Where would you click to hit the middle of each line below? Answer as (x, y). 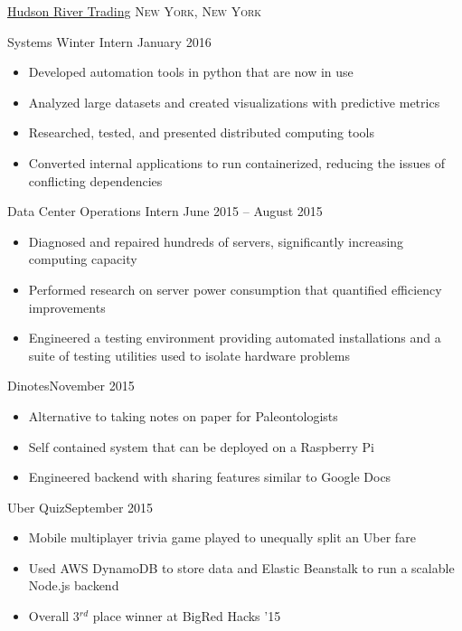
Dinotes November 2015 (71, 386)
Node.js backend (74, 585)
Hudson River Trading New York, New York (135, 11)
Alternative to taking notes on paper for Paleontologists (183, 415)
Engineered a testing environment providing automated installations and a (235, 338)
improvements (67, 307)
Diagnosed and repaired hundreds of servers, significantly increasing (216, 241)
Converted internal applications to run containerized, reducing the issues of (236, 162)
